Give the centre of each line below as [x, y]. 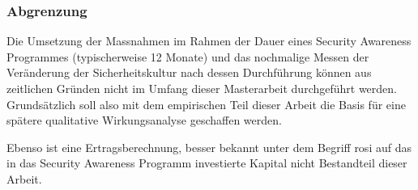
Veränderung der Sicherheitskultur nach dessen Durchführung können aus [189, 72]
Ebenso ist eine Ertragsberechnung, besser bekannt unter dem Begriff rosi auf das [209, 147]
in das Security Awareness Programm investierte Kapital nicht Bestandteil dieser [207, 163]
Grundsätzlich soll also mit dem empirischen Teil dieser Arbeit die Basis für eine [206, 104]
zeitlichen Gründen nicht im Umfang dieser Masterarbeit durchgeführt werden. [202, 88]
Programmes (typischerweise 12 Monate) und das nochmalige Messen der [188, 56]
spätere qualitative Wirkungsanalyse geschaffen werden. [144, 120]
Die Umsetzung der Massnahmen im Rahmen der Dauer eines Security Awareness [209, 41]
